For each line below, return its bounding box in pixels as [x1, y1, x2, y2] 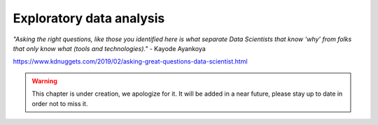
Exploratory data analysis [13, 10, 165, 26]
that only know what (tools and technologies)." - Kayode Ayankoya [13, 44, 206, 52]
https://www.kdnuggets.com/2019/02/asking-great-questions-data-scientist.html [13, 57, 248, 66]
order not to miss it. [31, 99, 88, 108]
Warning [31, 77, 57, 85]
